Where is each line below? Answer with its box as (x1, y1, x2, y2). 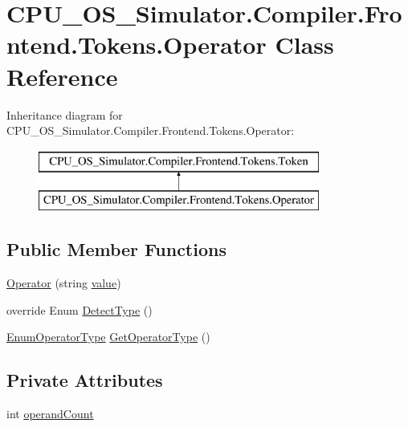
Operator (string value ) (6, 274, 121, 291)
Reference (6, 59, 118, 92)
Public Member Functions (6, 237, 226, 262)
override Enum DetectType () (6, 301, 153, 318)
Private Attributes (6, 368, 163, 392)
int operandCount (6, 405, 94, 422)
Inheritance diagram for (6, 106, 123, 123)
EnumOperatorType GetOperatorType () (6, 328, 210, 345)
